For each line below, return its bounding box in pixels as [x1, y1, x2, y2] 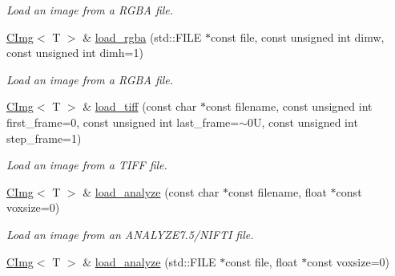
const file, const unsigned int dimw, [211, 28, 385, 45]
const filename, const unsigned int [205, 98, 373, 115]
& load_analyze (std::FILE [83, 253, 216, 270]
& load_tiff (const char [83, 98, 197, 115]
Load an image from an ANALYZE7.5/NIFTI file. [6, 225, 254, 242]
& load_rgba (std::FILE [83, 28, 202, 45]
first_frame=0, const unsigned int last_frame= [6, 113, 240, 130]
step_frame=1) [6, 129, 82, 146]
